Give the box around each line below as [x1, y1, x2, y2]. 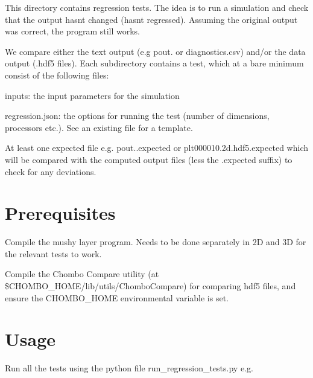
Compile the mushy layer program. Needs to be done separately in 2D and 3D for [5, 235, 306, 248]
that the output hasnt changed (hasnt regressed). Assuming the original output [5, 13, 298, 25]
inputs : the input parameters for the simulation [5, 89, 180, 101]
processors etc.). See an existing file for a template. [5, 121, 193, 133]
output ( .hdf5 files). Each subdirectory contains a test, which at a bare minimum [5, 57, 304, 69]
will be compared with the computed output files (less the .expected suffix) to [5, 153, 292, 165]
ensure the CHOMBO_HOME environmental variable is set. [5, 291, 229, 304]
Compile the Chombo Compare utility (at [5, 267, 159, 280]
